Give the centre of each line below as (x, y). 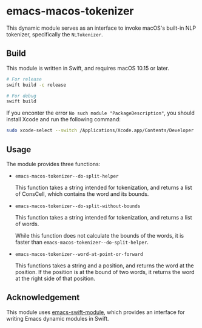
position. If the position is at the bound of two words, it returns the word (105, 272)
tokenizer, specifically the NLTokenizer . (55, 34)
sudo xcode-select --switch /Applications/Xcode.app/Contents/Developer (100, 131)
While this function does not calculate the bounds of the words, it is (99, 235)
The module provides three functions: (53, 164)
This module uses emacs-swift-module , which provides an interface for (96, 312)
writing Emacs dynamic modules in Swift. (58, 318)
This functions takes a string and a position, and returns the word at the (104, 266)
